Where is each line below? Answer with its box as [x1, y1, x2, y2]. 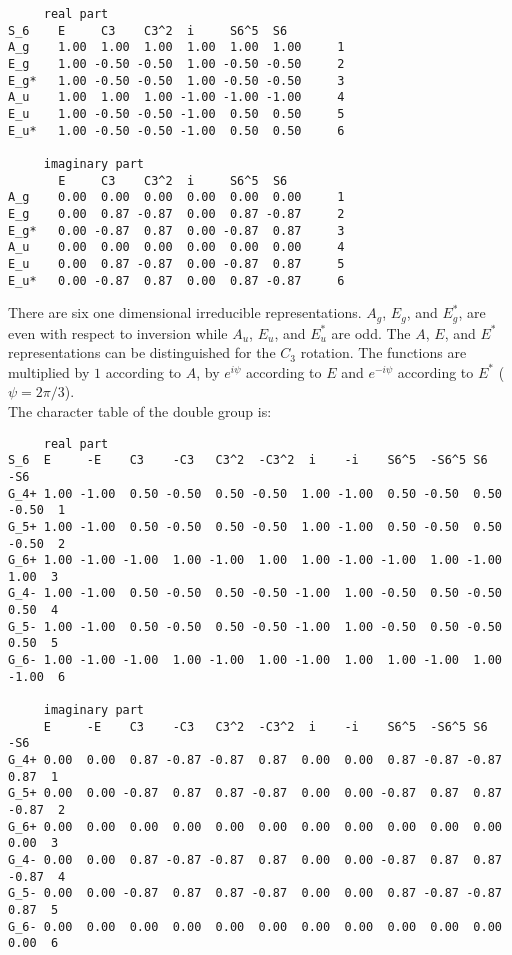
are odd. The [331, 322, 411, 343]
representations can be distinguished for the [8, 342, 276, 363]
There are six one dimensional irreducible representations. [8, 302, 362, 323]
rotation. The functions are [300, 342, 467, 363]
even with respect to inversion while [8, 322, 228, 343]
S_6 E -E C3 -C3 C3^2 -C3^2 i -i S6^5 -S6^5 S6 [8, 453, 488, 468]
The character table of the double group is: [8, 400, 272, 421]
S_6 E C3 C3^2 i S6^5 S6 [8, 23, 288, 38]
